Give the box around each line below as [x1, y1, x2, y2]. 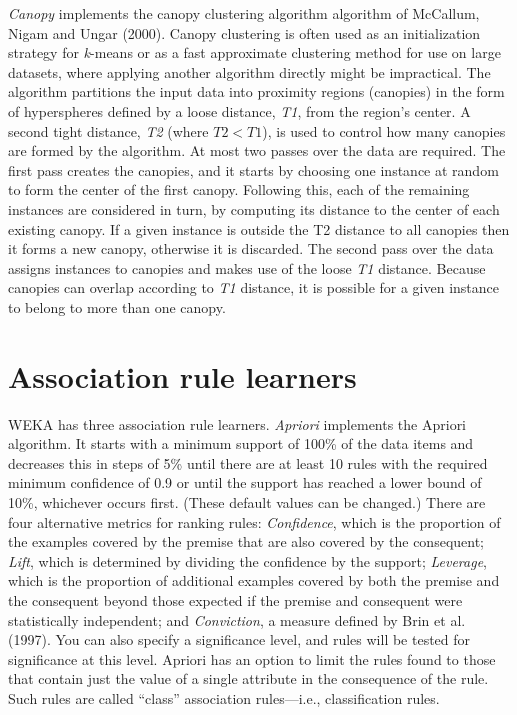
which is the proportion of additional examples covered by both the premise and [8, 570, 500, 591]
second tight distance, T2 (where [8, 120, 209, 141]
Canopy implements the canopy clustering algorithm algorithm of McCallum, [8, 3, 480, 23]
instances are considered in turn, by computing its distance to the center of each [8, 198, 500, 219]
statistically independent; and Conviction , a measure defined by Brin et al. [8, 609, 466, 630]
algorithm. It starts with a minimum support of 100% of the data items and [8, 433, 474, 454]
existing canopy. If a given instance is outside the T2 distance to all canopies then [8, 218, 510, 239]
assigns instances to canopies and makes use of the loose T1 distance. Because [8, 257, 486, 278]
